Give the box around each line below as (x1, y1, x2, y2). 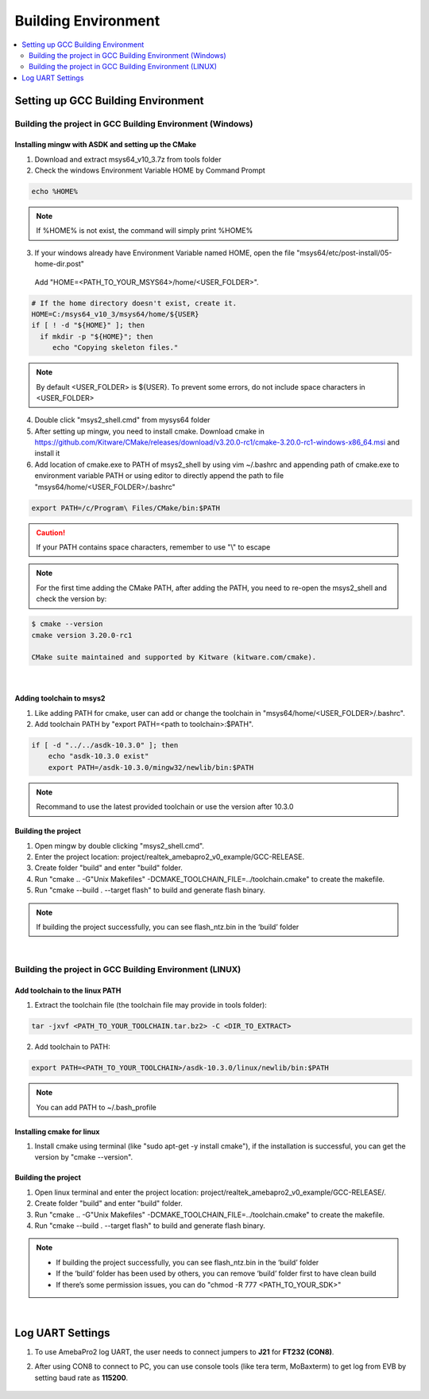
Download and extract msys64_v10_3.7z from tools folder (34, 154, 222, 164)
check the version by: (36, 594, 107, 604)
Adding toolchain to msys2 (14, 694, 106, 703)
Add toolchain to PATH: (34, 1042, 110, 1051)
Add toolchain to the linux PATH (14, 985, 122, 995)
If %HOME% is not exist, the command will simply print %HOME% (36, 226, 253, 235)
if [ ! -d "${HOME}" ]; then (31, 321, 145, 330)
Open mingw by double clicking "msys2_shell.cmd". (34, 841, 204, 850)
